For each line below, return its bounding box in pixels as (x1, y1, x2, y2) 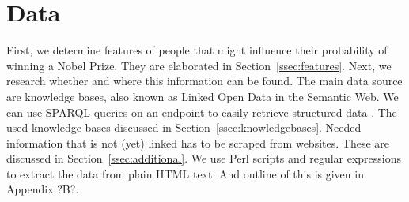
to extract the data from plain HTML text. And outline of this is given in (6, 165, 364, 181)
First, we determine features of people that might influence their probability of (6, 42, 388, 58)
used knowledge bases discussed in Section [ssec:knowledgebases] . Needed (6, 119, 362, 136)
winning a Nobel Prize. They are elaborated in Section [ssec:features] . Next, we (6, 57, 392, 73)
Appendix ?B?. (6, 181, 79, 197)
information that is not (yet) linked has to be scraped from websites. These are (6, 134, 389, 151)
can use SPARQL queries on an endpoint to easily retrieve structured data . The (6, 103, 397, 120)
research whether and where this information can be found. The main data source (6, 73, 403, 89)
